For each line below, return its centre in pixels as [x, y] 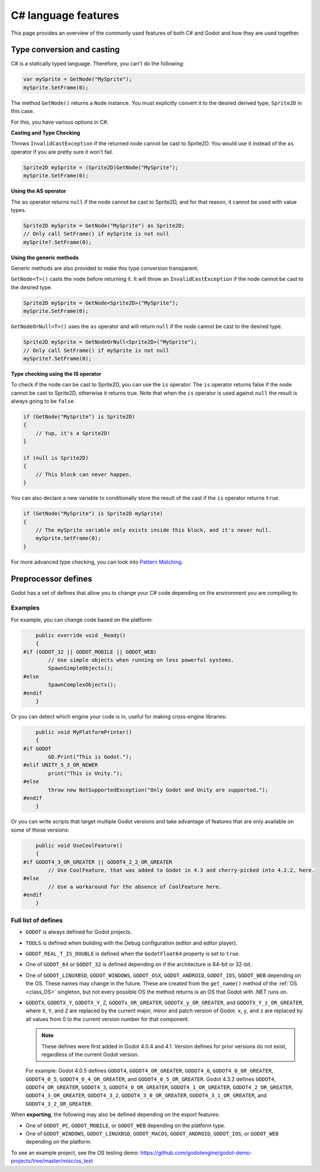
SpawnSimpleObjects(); [81, 668]
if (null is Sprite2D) [56, 458]
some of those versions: [40, 830]
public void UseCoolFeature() [79, 845]
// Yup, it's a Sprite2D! [73, 433]
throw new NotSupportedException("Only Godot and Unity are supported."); [158, 790]
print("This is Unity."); [85, 773]
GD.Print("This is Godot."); [90, 757]
